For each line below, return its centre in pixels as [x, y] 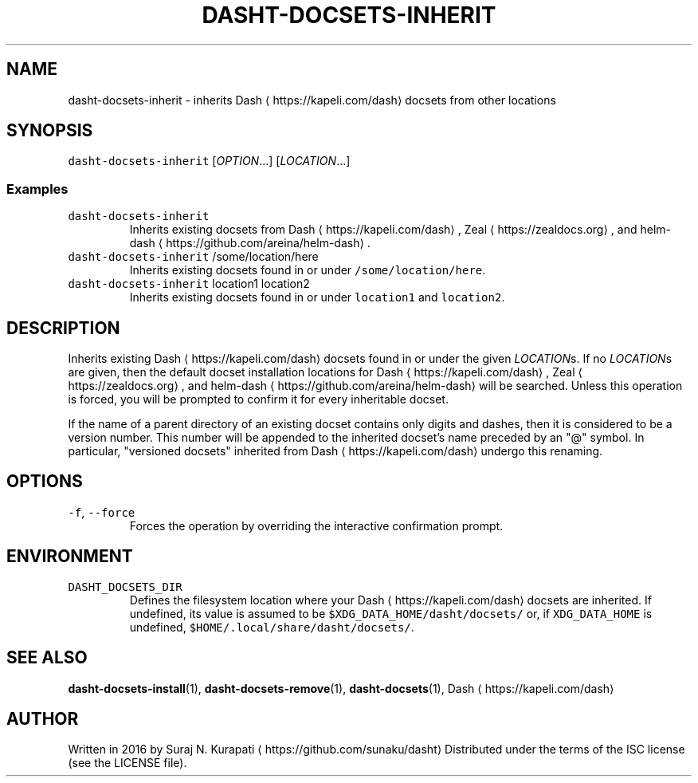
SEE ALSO [47, 658]
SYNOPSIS [50, 131]
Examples [37, 189]
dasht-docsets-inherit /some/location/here [193, 257]
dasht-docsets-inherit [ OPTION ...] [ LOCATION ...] [209, 161]
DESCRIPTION [63, 328]
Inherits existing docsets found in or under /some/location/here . [308, 270]
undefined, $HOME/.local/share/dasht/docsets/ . [272, 627]
